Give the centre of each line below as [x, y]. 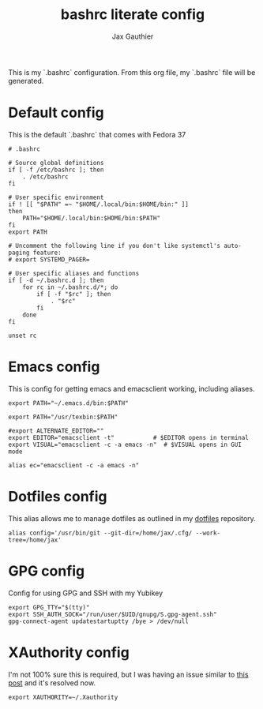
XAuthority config [69, 652]
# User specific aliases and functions [74, 273]
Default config [56, 113]
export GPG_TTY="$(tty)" [49, 607]
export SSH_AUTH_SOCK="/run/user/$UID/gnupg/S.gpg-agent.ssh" [113, 614]
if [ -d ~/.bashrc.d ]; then [56, 280]
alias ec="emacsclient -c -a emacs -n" [74, 465]
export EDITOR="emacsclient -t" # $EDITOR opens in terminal [128, 437]
